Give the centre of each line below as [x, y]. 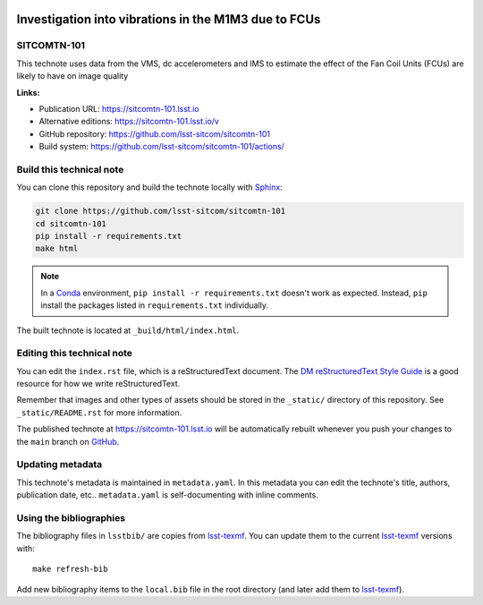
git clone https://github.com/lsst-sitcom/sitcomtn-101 [161, 211]
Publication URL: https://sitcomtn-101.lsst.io [119, 108]
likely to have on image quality [72, 76]
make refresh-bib [70, 569]
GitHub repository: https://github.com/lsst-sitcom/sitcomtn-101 [154, 133]
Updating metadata [59, 464]
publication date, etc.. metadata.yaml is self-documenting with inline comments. [168, 495]
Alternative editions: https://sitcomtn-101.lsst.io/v [129, 122]
